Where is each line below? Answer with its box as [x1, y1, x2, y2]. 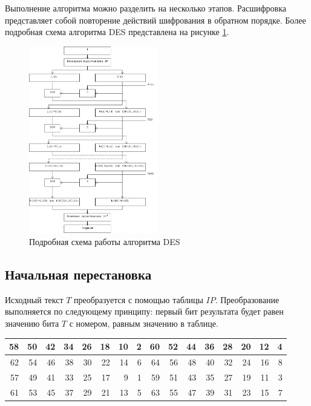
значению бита [5, 317, 59, 330]
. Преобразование [215, 293, 280, 306]
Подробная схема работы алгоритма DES [29, 235, 180, 248]
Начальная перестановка [5, 265, 152, 284]
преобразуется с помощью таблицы [74, 293, 203, 306]
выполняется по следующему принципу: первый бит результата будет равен [5, 305, 284, 318]
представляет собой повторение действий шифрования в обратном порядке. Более [5, 13, 306, 26]
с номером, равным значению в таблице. [69, 317, 218, 330]
